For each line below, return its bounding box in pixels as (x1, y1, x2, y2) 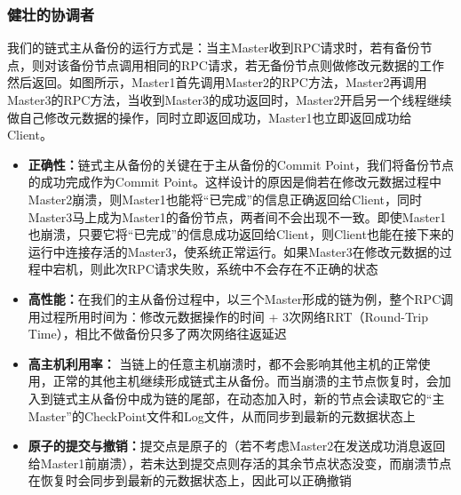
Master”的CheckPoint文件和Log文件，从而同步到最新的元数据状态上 (28, 406, 416, 425)
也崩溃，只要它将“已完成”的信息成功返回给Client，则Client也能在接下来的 (28, 225, 454, 244)
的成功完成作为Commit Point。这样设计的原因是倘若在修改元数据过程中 (28, 172, 442, 191)
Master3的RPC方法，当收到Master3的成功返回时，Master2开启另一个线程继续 (7, 91, 452, 108)
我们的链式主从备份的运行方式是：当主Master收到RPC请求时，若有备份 (7, 38, 420, 57)
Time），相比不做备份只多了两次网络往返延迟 (28, 324, 287, 343)
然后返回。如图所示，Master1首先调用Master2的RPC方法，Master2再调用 (7, 73, 427, 92)
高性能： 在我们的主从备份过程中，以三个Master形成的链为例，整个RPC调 (28, 289, 454, 307)
